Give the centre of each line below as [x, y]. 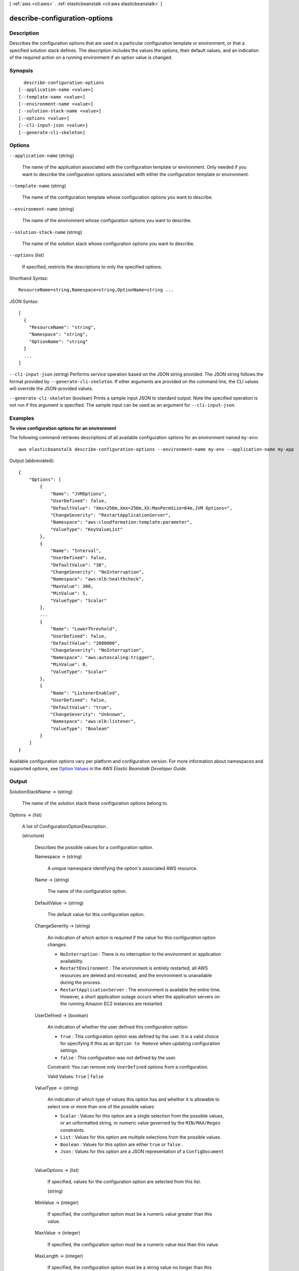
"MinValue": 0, [69, 664]
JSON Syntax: [24, 301]
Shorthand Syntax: [29, 278]
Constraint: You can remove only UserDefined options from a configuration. [128, 1067]
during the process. [81, 982]
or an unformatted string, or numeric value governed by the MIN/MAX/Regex [140, 1123]
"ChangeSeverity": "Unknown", [88, 714]
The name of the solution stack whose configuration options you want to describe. [108, 244]
